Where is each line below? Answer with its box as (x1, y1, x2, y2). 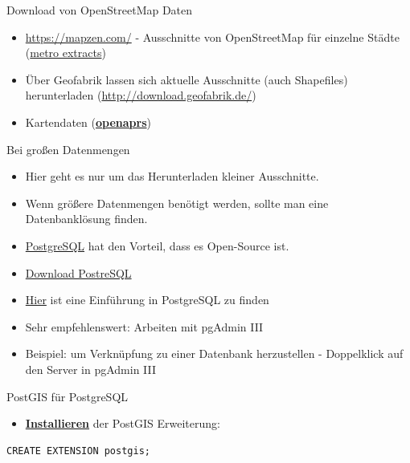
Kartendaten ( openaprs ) (25, 113, 151, 130)
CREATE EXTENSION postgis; (6, 445, 150, 457)
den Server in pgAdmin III (25, 360, 157, 377)
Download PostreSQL (25, 264, 132, 281)
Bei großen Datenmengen (6, 140, 130, 157)
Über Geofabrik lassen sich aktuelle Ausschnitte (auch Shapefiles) (25, 71, 348, 87)
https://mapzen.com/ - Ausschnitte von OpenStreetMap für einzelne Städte (25, 28, 400, 45)
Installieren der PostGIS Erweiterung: (25, 415, 220, 432)
